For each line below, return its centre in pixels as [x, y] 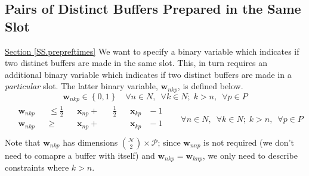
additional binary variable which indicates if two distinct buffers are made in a [148, 74]
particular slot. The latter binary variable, [81, 86]
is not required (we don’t [249, 142]
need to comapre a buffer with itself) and [80, 155]
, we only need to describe [250, 155]
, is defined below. [210, 86]
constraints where [37, 167]
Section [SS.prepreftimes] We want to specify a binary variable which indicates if [152, 51]
